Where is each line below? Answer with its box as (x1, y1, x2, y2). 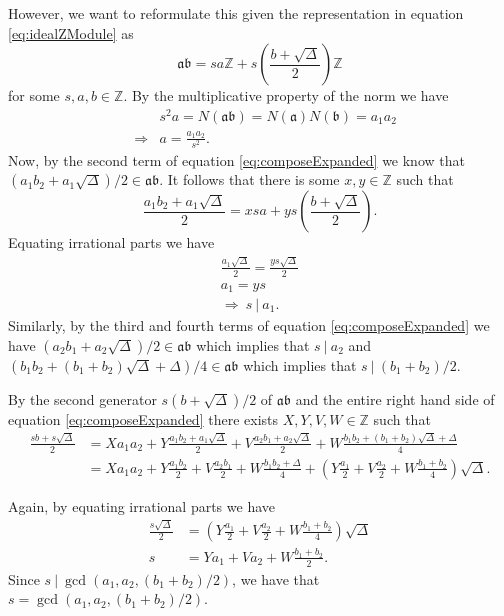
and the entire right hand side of (295, 388, 495, 409)
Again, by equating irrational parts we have (8, 495, 275, 516)
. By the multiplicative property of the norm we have (123, 85, 449, 106)
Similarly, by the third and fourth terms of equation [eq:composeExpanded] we (8, 315, 490, 336)
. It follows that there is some (159, 169, 340, 190)
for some (8, 85, 60, 106)
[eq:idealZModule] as (8, 22, 134, 43)
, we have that (232, 568, 320, 589)
